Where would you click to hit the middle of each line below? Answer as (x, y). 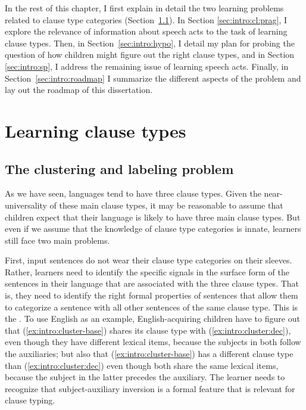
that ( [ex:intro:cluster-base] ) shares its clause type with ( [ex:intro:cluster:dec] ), (148, 330)
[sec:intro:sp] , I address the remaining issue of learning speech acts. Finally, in (147, 66)
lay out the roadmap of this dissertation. (79, 90)
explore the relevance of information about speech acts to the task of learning (146, 31)
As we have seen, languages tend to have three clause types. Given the (133, 193)
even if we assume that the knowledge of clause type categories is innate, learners (153, 229)
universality (26, 205)
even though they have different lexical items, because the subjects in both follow (153, 342)
